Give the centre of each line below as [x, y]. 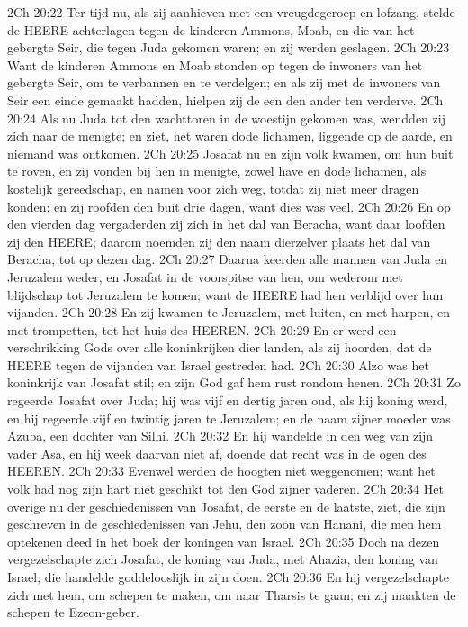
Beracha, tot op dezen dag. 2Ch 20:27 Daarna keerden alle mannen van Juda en [228, 259]
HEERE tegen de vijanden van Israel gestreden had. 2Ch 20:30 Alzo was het [218, 364]
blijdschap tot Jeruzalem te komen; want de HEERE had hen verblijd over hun [225, 294]
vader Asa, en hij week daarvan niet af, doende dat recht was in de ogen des [217, 453]
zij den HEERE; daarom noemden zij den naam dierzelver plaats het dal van [219, 241]
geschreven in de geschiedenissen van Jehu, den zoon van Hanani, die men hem [225, 524]
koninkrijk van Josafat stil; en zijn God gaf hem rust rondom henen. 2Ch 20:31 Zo [234, 382]
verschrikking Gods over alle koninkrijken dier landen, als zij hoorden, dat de [220, 347]
